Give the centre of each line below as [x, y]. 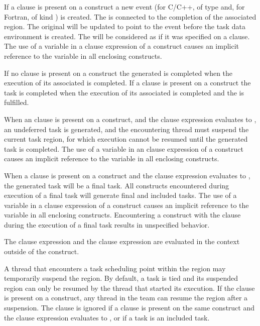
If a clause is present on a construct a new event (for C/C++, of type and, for [124, 7]
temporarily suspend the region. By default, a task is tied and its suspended [121, 278]
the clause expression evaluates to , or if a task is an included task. [107, 317]
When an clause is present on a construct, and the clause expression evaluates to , [130, 119]
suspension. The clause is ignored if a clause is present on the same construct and [129, 308]
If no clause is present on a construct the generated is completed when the [118, 73]
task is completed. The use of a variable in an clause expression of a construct [124, 148]
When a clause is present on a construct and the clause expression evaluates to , [127, 175]
